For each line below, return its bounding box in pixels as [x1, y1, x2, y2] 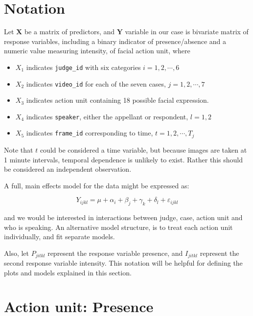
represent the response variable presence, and [47, 248, 183, 258]
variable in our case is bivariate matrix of [125, 26, 249, 37]
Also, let [4, 248, 29, 258]
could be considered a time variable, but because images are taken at [40, 144, 247, 155]
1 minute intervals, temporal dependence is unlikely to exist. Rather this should [4, 154, 243, 164]
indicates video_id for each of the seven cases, [26, 78, 166, 89]
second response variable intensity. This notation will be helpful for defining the [4, 258, 243, 268]
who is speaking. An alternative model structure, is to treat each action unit [4, 222, 233, 232]
